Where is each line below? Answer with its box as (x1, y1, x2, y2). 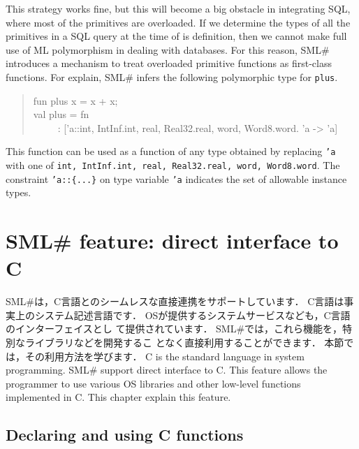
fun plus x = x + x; (33, 93, 118, 108)
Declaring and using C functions (6, 424, 244, 446)
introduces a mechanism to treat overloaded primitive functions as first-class (6, 56, 332, 71)
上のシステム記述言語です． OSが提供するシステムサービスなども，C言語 (15, 307, 351, 322)
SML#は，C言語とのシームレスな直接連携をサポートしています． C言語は (6, 294, 344, 309)
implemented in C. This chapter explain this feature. (6, 390, 231, 404)
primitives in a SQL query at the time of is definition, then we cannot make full (6, 29, 347, 43)
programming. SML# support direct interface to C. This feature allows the (6, 362, 328, 377)
